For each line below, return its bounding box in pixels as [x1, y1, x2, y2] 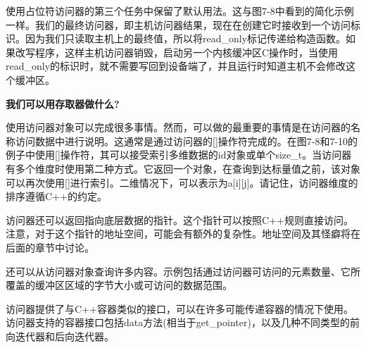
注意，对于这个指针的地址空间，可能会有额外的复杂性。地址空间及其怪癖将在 [6, 226, 360, 241]
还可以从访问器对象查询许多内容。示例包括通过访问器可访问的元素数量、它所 [6, 263, 360, 278]
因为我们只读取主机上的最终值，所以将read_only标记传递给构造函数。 [25, 31, 346, 46]
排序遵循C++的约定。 [6, 189, 107, 204]
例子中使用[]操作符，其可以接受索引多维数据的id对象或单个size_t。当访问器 [6, 147, 352, 162]
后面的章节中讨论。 [6, 240, 94, 254]
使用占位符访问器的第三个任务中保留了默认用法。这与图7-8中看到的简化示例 [6, 4, 354, 18]
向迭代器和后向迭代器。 [6, 328, 114, 343]
